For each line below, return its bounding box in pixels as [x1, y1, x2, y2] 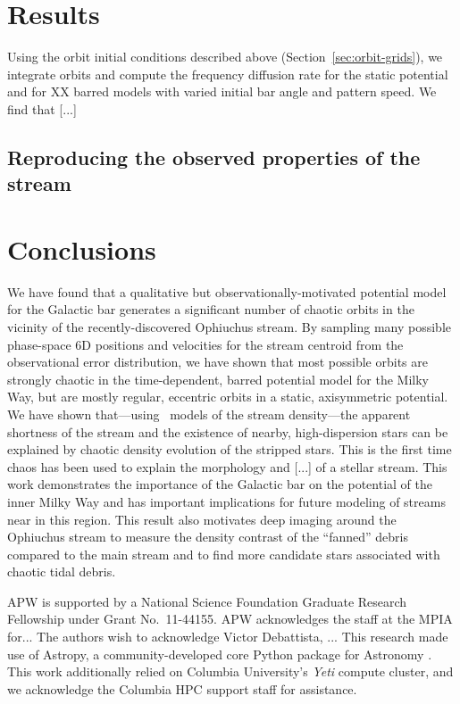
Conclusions [7, 230, 156, 267]
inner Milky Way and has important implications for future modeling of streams [7, 492, 446, 510]
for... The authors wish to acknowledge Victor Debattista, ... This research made [7, 627, 448, 646]
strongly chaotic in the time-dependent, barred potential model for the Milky [7, 369, 429, 388]
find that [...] [7, 99, 77, 118]
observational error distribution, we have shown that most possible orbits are [7, 352, 428, 371]
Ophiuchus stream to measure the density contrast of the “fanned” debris [7, 527, 408, 546]
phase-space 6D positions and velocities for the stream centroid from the [7, 335, 404, 353]
